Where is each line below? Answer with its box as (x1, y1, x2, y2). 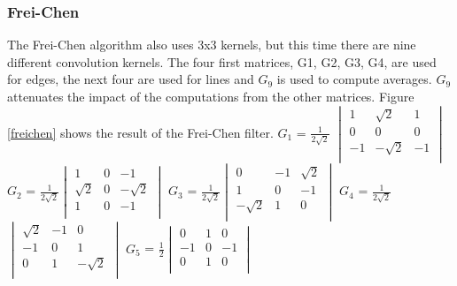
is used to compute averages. (276, 70, 432, 88)
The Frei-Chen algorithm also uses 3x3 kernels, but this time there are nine (7, 35, 416, 54)
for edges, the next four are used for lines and (7, 70, 254, 88)
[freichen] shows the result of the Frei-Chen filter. (7, 123, 274, 141)
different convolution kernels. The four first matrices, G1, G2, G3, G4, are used (7, 52, 437, 71)
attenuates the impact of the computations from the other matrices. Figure (7, 87, 414, 105)
